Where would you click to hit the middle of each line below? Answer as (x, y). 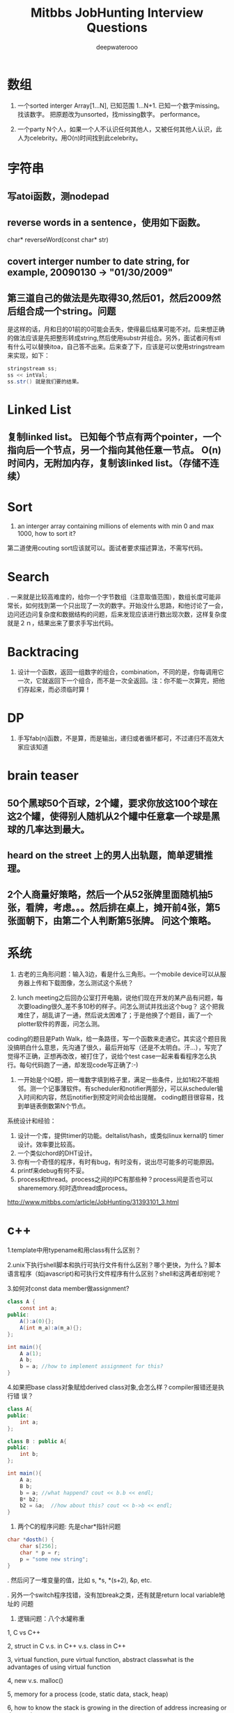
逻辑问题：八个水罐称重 (51, 1618)
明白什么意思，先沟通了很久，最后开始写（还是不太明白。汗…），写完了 (121, 1047)
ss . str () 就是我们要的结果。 (45, 382)
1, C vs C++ (24, 1632)
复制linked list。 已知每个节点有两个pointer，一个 (114, 437)
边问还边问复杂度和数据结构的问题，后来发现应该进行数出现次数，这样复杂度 (117, 614)
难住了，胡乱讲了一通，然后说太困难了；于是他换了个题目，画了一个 (115, 1015)
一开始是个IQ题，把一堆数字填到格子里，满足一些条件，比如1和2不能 (115, 1079)
